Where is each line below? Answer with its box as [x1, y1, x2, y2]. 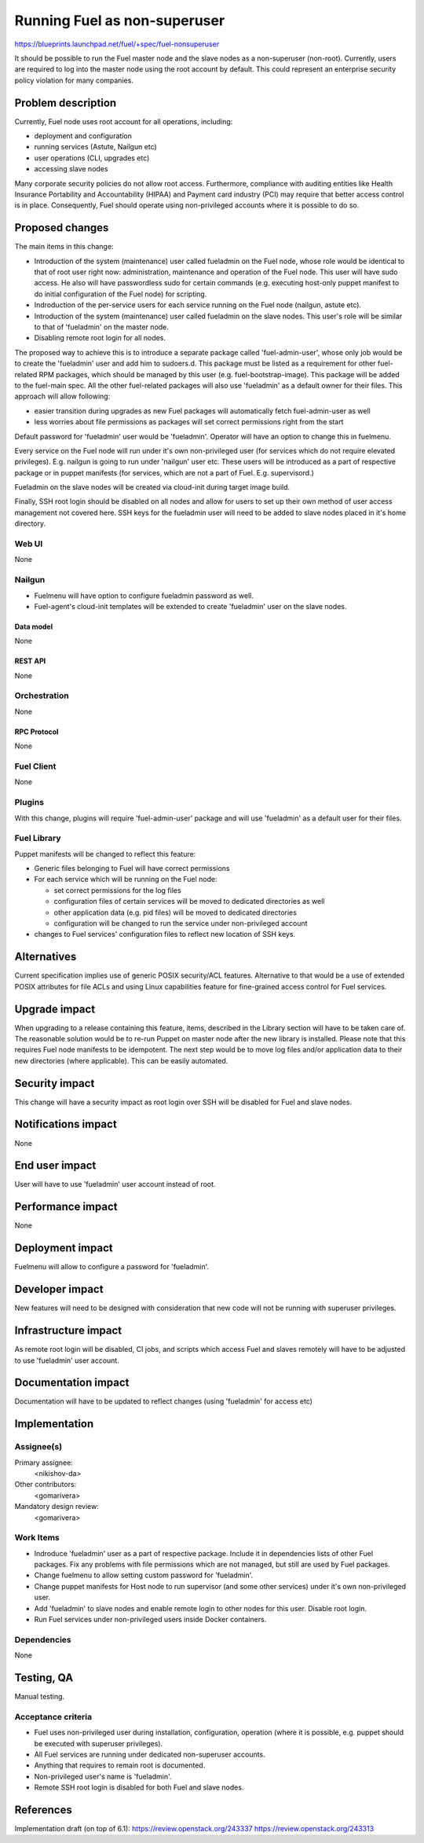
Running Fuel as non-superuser [14, 12, 225, 29]
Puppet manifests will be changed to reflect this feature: [14, 849, 196, 858]
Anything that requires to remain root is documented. [34, 1760, 206, 1770]
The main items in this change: [14, 242, 114, 251]
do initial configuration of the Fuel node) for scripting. [34, 289, 207, 299]
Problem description [14, 96, 117, 109]
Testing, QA [14, 1671, 74, 1684]
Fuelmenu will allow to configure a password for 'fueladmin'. [14, 1262, 210, 1272]
